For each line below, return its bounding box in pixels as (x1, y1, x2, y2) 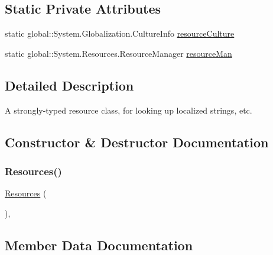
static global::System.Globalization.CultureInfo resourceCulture (5, 27, 235, 40)
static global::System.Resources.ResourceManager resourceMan (5, 47, 232, 59)
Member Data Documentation (5, 235, 193, 254)
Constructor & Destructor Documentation (5, 133, 269, 151)
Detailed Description (5, 76, 134, 94)
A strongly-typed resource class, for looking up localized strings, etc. (5, 104, 252, 116)
